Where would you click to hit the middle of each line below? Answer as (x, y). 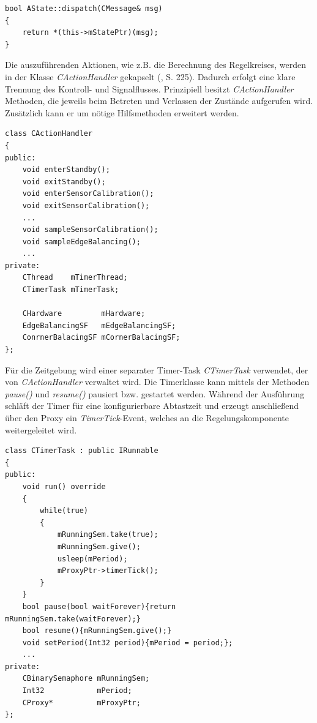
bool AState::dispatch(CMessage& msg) (84, 9)
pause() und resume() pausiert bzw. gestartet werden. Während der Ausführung (155, 393)
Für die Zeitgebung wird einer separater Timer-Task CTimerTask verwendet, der (157, 369)
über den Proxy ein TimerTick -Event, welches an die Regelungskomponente (147, 418)
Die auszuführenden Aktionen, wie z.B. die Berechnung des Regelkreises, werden (155, 65)
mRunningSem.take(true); (108, 535)
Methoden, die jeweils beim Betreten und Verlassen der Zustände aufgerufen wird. (159, 101)
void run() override (64, 486)
